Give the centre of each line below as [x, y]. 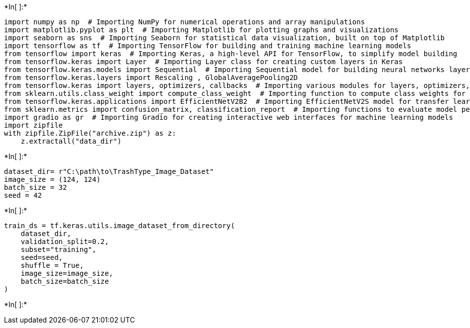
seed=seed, [42, 257]
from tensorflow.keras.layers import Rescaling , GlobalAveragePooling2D [151, 78]
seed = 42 [23, 195]
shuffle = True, [52, 265]
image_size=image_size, [67, 273]
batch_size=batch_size [65, 281]
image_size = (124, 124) [52, 179]
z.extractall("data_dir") [71, 141]
